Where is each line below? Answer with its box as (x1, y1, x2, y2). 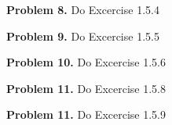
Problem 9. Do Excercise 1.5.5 (6, 27, 159, 44)
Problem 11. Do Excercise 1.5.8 (6, 80, 166, 96)
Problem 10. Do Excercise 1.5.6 (6, 54, 166, 70)
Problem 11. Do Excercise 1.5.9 (6, 106, 166, 123)
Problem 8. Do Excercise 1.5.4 (6, 2, 159, 17)
